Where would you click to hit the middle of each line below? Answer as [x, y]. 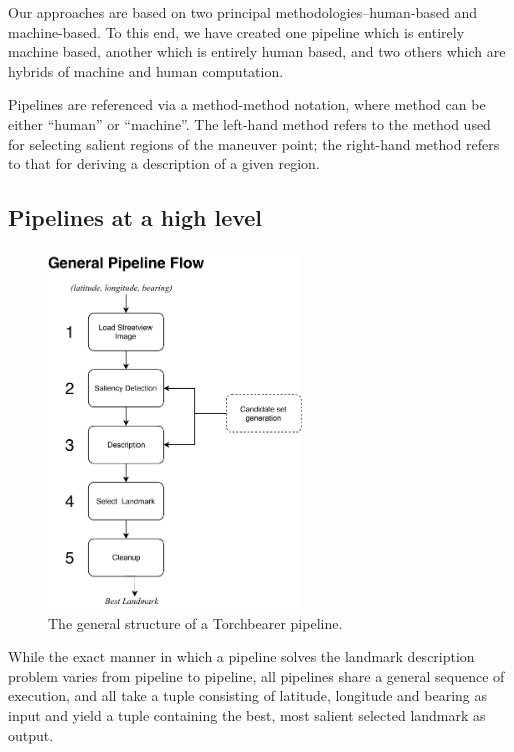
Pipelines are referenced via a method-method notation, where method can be [247, 104]
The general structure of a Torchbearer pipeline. [195, 622]
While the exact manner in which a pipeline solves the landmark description [241, 656]
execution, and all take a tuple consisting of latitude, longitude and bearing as [248, 695]
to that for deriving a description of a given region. [164, 163]
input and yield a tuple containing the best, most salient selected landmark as [247, 715]
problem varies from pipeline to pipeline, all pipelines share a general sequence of [256, 675]
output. [31, 734]
